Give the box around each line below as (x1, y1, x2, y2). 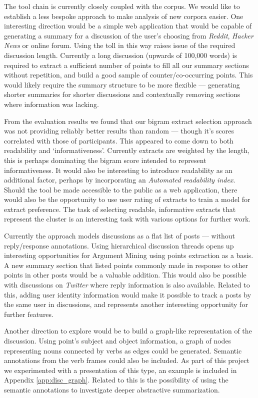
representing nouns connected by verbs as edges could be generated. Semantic (4, 345, 242, 355)
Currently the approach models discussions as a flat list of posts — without (4, 230, 235, 241)
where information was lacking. (4, 98, 99, 109)
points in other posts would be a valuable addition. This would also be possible (4, 269, 246, 280)
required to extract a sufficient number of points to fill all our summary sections (4, 59, 249, 70)
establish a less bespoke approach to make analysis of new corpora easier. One (4, 10, 243, 21)
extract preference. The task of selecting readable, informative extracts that (4, 203, 236, 214)
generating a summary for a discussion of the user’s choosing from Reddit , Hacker (4, 30, 253, 40)
